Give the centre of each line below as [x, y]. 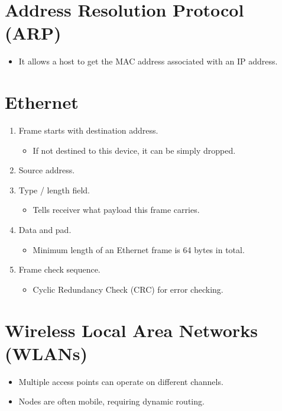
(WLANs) [46, 353]
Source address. [47, 170]
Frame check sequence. [59, 269]
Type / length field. [54, 190]
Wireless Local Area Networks [131, 330]
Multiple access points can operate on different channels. [121, 381]
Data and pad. [45, 229]
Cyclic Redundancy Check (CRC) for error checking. [128, 289]
